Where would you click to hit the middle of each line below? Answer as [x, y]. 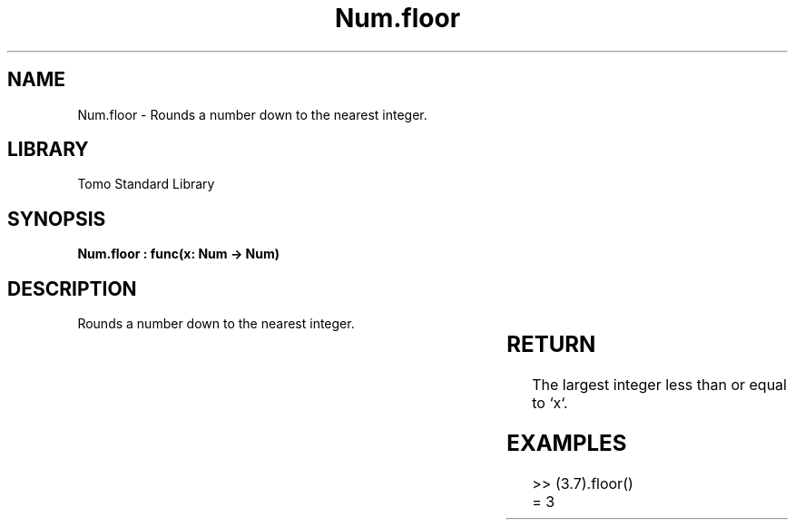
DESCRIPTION [72, 288]
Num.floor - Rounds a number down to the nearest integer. [252, 114]
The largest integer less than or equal [659, 385]
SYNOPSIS [57, 219]
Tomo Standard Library [146, 184]
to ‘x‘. [550, 403]
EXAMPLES [567, 443]
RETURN [551, 345]
